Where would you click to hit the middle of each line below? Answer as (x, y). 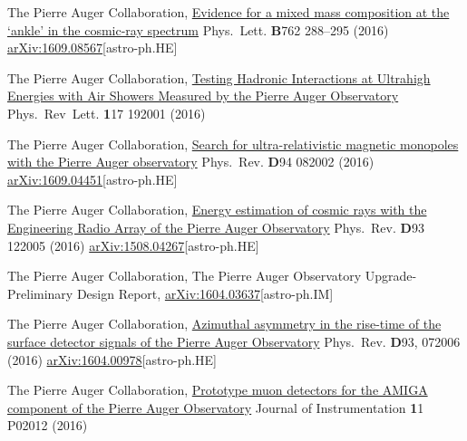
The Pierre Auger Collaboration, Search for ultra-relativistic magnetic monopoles (233, 144)
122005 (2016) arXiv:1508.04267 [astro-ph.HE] (133, 245)
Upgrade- (391, 276)
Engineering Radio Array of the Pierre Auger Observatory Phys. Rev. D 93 (216, 227)
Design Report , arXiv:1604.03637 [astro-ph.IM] (205, 293)
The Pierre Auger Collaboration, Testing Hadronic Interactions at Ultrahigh (219, 77)
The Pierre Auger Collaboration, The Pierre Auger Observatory (185, 276)
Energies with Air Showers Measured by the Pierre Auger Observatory (203, 96)
